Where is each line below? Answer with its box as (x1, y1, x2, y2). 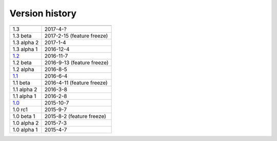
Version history (9, 8, 77, 19)
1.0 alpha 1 (12, 126, 38, 133)
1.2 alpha (12, 65, 34, 73)
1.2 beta (12, 59, 32, 66)
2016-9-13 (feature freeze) (44, 59, 109, 66)
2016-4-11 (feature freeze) (44, 79, 108, 86)
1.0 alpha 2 (12, 119, 39, 126)
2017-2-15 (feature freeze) (44, 32, 108, 39)
